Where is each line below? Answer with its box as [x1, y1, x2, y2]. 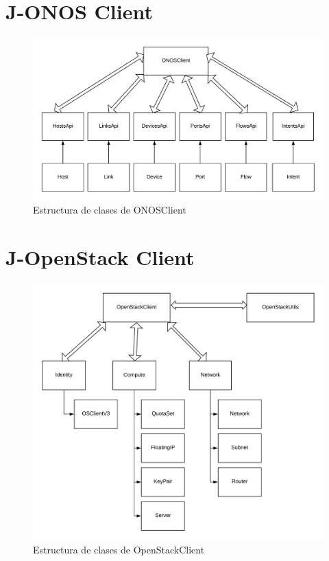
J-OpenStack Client [5, 242, 195, 271]
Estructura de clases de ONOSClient [33, 203, 186, 217]
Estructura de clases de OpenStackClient [33, 542, 205, 556]
